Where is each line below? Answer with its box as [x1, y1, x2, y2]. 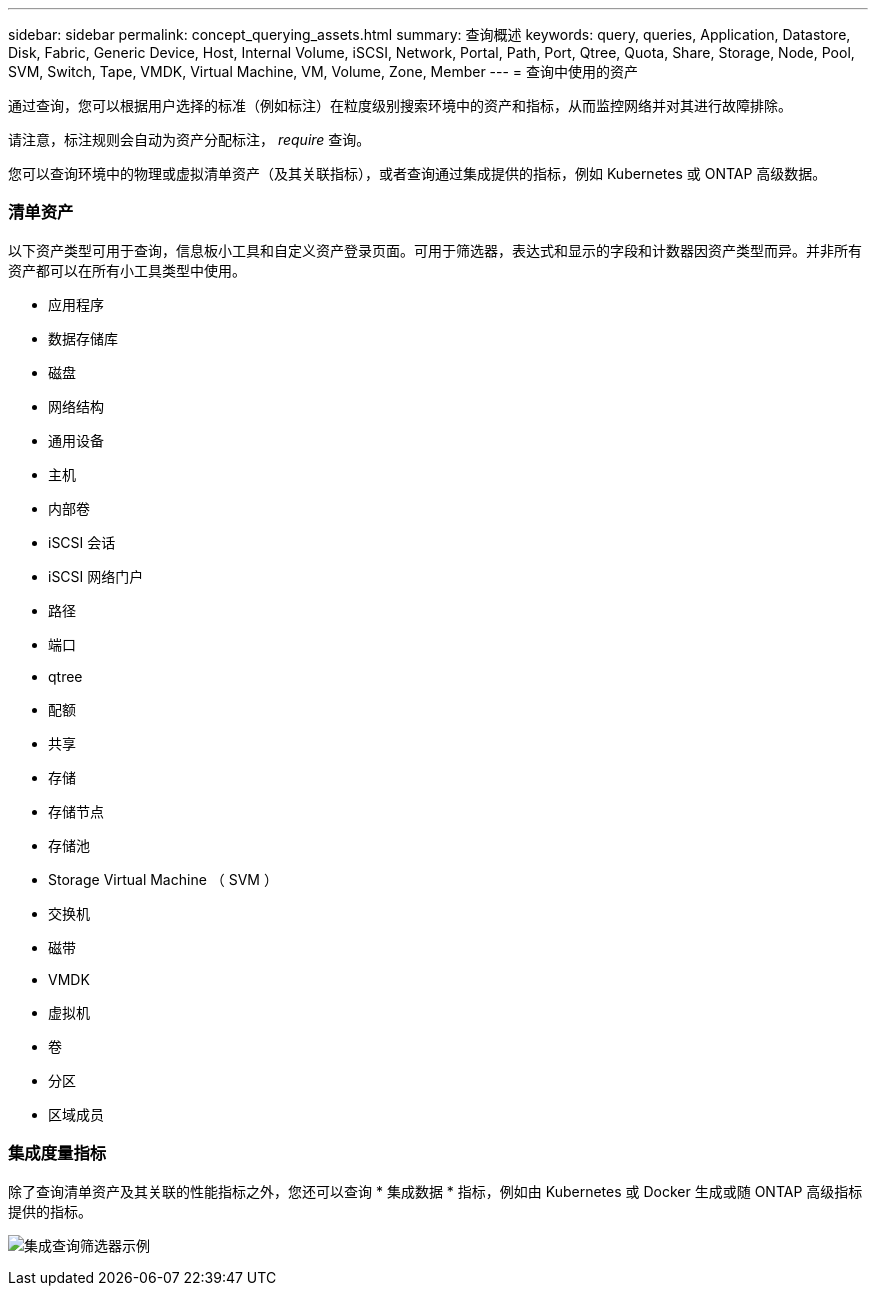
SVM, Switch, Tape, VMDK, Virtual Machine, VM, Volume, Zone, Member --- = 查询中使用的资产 [8, 63, 639, 80]
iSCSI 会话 [48, 533, 116, 551]
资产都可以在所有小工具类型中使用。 [8, 261, 246, 279]
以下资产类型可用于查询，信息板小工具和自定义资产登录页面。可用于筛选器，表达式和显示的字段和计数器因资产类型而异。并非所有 [8, 241, 862, 259]
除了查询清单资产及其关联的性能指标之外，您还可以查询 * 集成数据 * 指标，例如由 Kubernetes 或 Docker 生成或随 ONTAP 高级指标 [8, 1182, 863, 1200]
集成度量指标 [8, 1143, 107, 1164]
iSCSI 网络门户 [48, 567, 144, 585]
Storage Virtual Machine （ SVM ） [48, 870, 278, 888]
